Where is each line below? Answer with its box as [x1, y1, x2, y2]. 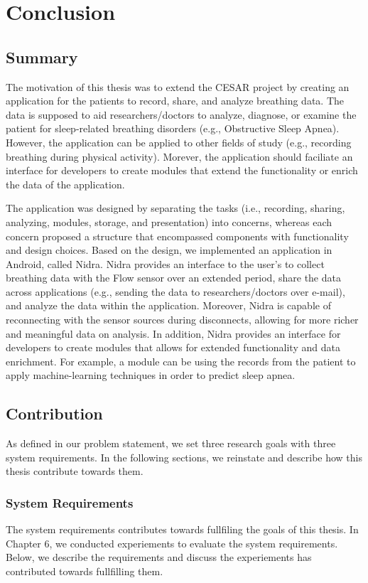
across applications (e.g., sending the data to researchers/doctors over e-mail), [6, 284, 345, 299]
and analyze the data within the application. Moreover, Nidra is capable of [6, 298, 331, 313]
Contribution [6, 402, 103, 424]
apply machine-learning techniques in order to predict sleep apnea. [6, 368, 296, 383]
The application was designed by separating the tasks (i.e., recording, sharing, [6, 200, 345, 215]
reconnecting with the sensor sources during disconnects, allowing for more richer [6, 312, 359, 327]
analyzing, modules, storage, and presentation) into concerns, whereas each [6, 214, 332, 229]
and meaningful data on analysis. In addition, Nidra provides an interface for [6, 326, 341, 341]
